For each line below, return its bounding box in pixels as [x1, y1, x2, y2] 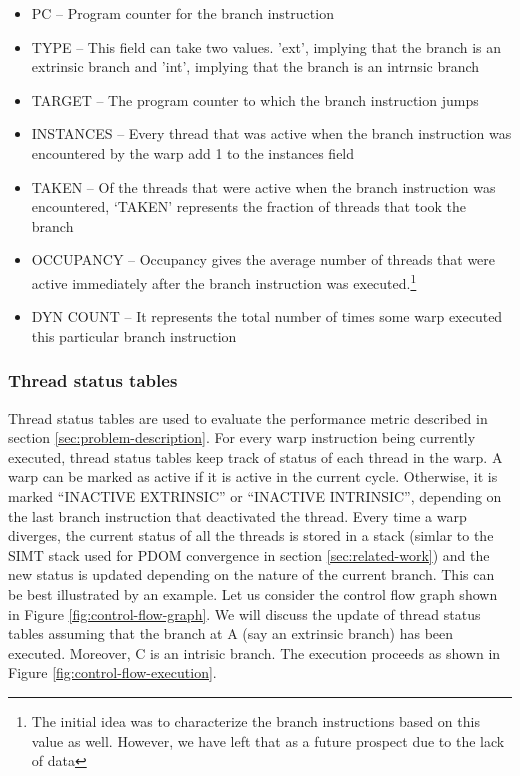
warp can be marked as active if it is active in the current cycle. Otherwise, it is [8, 466, 498, 487]
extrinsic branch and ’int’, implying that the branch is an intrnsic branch [31, 56, 480, 77]
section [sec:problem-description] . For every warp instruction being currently [8, 427, 476, 448]
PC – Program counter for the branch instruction [31, 3, 334, 23]
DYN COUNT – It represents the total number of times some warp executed [31, 306, 503, 327]
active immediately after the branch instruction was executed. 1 [31, 269, 417, 293]
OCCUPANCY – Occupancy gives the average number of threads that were [31, 249, 496, 270]
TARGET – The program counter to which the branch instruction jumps [31, 89, 479, 110]
